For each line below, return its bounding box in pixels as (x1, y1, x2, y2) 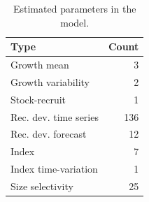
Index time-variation (10, 161, 98, 176)
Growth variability (10, 74, 90, 89)
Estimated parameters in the (13, 1, 136, 15)
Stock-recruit (10, 92, 66, 106)
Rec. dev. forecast (10, 127, 87, 141)
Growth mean (10, 57, 69, 72)
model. (60, 15, 90, 29)
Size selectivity (10, 178, 73, 193)
